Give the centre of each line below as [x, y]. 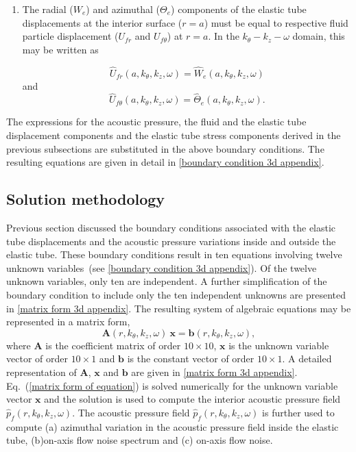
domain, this [319, 36]
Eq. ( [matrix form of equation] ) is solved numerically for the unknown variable [172, 385]
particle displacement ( [70, 36]
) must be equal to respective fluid [276, 22]
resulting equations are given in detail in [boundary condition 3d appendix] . [165, 162]
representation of [41, 372]
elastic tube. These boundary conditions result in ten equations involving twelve [174, 254]
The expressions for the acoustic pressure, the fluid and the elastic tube [156, 122]
